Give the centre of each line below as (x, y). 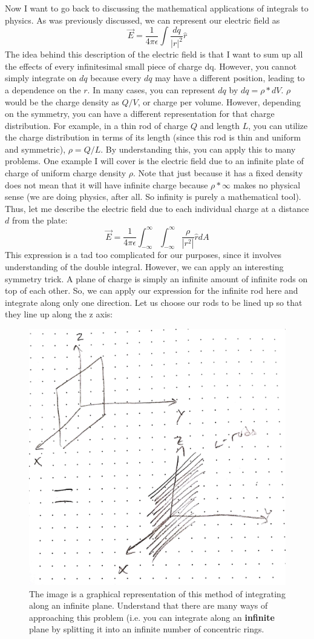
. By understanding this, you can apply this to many (198, 149)
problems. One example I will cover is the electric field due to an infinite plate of (155, 161)
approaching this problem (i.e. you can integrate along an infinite (152, 617)
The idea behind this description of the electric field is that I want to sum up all (154, 54)
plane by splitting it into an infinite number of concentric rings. (147, 629)
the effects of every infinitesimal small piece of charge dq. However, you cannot (151, 66)
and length (220, 125)
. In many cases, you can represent (151, 89)
